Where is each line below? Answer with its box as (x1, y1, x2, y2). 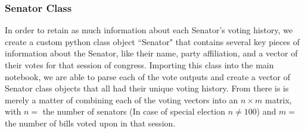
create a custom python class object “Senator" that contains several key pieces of (5, 35, 300, 47)
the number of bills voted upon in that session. (5, 116, 176, 129)
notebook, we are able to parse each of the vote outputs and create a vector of (5, 70, 290, 83)
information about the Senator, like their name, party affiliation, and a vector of (5, 47, 298, 59)
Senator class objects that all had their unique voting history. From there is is (5, 82, 289, 94)
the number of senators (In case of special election (42, 105, 226, 118)
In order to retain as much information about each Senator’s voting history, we (5, 24, 293, 36)
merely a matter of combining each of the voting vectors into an (5, 93, 238, 106)
